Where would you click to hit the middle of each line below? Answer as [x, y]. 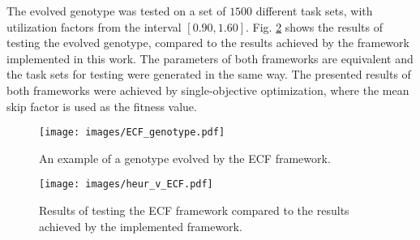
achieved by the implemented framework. [141, 226]
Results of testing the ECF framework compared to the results [194, 210]
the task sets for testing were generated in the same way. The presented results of [209, 74]
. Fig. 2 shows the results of [314, 26]
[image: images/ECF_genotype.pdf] [132, 133]
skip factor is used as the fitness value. [102, 106]
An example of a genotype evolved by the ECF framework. [185, 158]
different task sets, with [314, 11]
